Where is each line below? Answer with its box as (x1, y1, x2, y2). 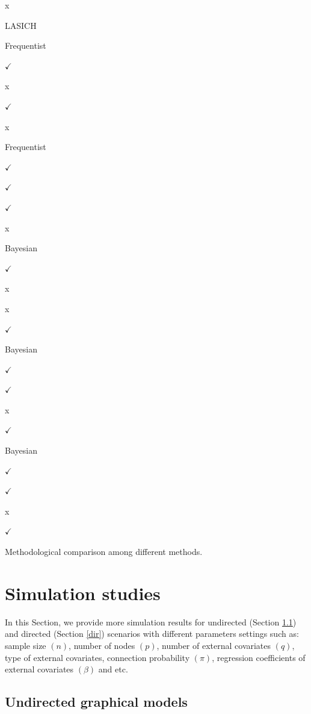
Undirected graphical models (5, 692, 188, 711)
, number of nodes (69, 639, 135, 651)
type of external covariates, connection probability (5, 651, 190, 663)
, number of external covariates (156, 639, 271, 651)
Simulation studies (5, 580, 161, 605)
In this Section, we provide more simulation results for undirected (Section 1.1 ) (5, 615, 297, 628)
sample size (5, 639, 46, 651)
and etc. (98, 663, 128, 675)
